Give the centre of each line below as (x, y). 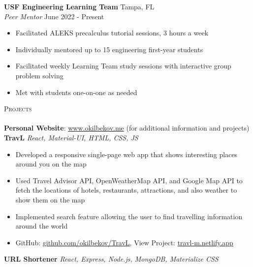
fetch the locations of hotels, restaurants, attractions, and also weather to (126, 190)
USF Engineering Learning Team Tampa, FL (79, 6)
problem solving (39, 75)
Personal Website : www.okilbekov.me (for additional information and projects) (127, 128)
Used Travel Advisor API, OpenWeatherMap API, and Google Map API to (129, 180)
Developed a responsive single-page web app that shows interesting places (126, 154)
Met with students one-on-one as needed (76, 92)
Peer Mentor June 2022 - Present (54, 16)
